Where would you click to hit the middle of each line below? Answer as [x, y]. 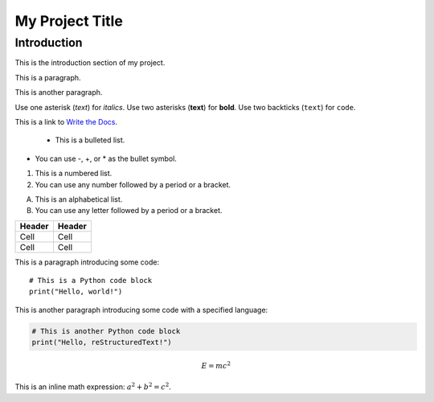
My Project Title [69, 21]
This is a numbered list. [74, 174]
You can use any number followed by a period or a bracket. [133, 184]
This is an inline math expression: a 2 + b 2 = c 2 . [93, 386]
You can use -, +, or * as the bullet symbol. [106, 158]
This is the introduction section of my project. [90, 63]
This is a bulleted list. [90, 140]
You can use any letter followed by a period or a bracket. [129, 211]
